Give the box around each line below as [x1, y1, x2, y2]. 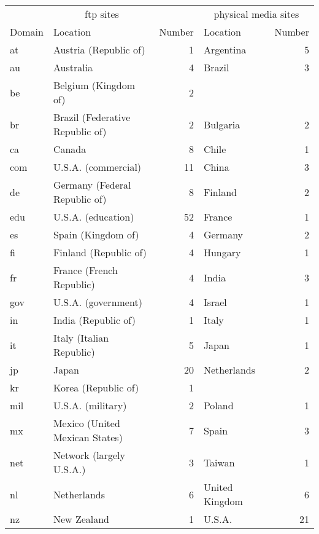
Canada [53, 142, 86, 156]
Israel [203, 295, 227, 309]
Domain [10, 25, 44, 39]
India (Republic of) [53, 313, 136, 327]
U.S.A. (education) [53, 210, 134, 224]
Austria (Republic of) [53, 42, 145, 57]
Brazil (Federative [53, 110, 131, 124]
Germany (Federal [53, 178, 131, 192]
